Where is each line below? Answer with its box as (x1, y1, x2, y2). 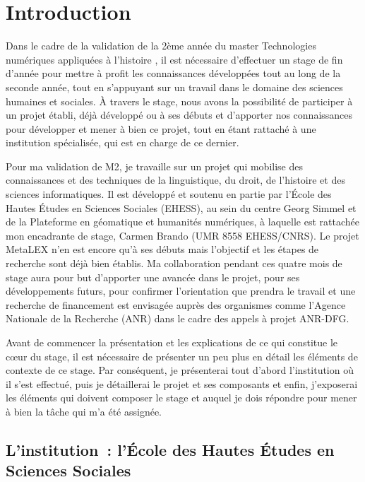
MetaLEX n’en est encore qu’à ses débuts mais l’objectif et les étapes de (6, 242, 319, 257)
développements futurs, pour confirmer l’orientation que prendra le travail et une (6, 283, 356, 298)
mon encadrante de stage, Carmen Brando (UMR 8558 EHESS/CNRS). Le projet (6, 228, 359, 242)
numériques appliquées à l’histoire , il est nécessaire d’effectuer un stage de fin (6, 52, 343, 66)
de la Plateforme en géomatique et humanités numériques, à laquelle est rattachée (6, 214, 359, 229)
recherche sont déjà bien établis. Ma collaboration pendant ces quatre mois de (6, 256, 342, 271)
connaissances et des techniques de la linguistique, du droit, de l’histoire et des (6, 172, 345, 187)
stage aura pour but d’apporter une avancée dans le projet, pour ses (6, 269, 300, 284)
